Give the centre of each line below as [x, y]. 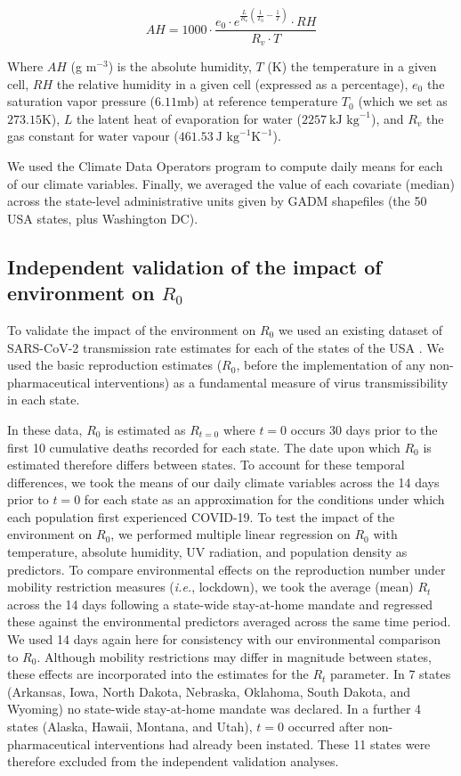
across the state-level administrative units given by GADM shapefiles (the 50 [217, 201]
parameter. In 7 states [391, 674]
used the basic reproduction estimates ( [115, 365]
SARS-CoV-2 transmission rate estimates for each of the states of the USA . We [226, 347]
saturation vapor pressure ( [81, 101]
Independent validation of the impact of [194, 266]
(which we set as [403, 101]
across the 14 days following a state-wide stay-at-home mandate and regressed [220, 604]
